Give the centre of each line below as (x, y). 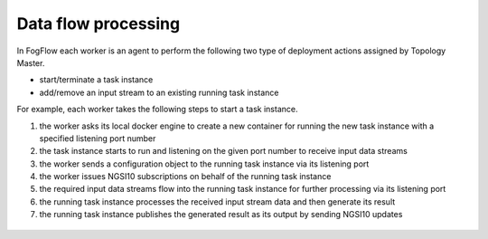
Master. (31, 62)
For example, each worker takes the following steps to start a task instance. (157, 110)
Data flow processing (99, 24)
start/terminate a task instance (96, 80)
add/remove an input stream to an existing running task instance (159, 92)
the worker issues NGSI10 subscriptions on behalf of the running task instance (185, 177)
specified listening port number (98, 138)
